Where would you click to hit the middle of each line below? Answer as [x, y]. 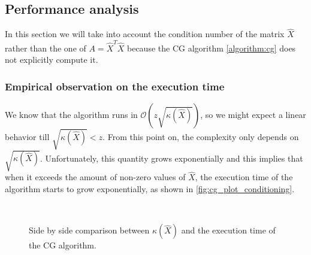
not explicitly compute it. [52, 60]
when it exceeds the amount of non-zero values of [95, 177]
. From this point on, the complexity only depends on [201, 136]
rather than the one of [46, 48]
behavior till [27, 136]
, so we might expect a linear [253, 115]
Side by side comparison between [89, 230]
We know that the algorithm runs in [71, 115]
